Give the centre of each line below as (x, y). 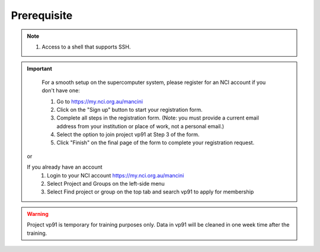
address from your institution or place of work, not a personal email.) (140, 126)
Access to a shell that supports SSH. (86, 47)
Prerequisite (42, 15)
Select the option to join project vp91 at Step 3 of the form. (128, 135)
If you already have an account (65, 167)
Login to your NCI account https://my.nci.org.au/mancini (116, 175)
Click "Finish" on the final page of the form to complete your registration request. (156, 143)
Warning (38, 214)
